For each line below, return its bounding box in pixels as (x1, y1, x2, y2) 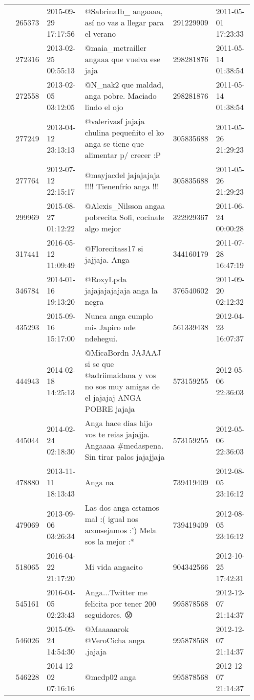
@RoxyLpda (85, 273, 127, 285)
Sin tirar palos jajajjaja (85, 451, 165, 462)
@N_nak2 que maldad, (85, 79, 164, 90)
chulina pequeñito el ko (85, 127, 164, 138)
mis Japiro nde (85, 321, 136, 333)
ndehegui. (85, 333, 118, 344)
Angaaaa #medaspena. (85, 440, 164, 451)
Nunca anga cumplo (85, 310, 153, 321)
